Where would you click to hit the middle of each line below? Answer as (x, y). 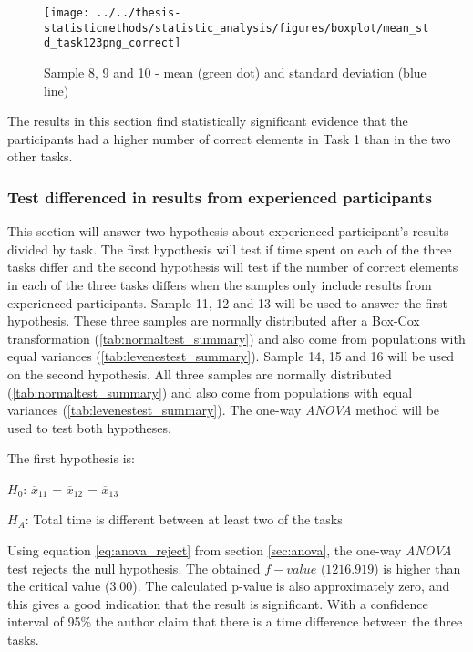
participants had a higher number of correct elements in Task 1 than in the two (229, 138)
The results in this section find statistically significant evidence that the (208, 121)
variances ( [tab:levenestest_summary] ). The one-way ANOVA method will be (224, 410)
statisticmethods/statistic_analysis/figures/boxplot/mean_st (236, 28)
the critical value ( (59, 586)
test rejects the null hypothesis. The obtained (134, 568)
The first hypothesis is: (71, 458)
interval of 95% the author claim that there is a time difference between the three (235, 621)
